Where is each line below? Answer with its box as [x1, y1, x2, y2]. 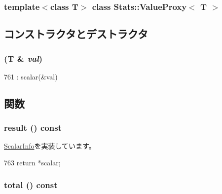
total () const [4, 178, 58, 191]
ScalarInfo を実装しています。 [4, 141, 96, 151]
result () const [4, 121, 62, 134]
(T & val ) [4, 52, 43, 64]
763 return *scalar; [4, 157, 61, 168]
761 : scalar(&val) [4, 71, 58, 81]
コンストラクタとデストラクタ [4, 26, 148, 41]
